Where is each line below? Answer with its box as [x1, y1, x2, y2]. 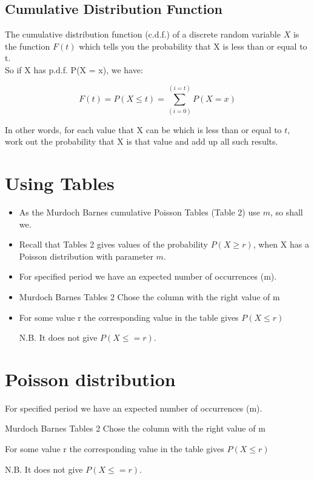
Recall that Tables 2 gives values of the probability [19, 238, 208, 251]
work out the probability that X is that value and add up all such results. [5, 135, 278, 148]
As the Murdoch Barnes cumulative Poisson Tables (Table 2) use [19, 206, 260, 219]
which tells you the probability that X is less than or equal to [79, 39, 307, 52]
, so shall [270, 206, 303, 219]
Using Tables [5, 171, 115, 196]
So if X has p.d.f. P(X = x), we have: [5, 63, 143, 76]
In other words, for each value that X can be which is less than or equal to [5, 123, 282, 136]
